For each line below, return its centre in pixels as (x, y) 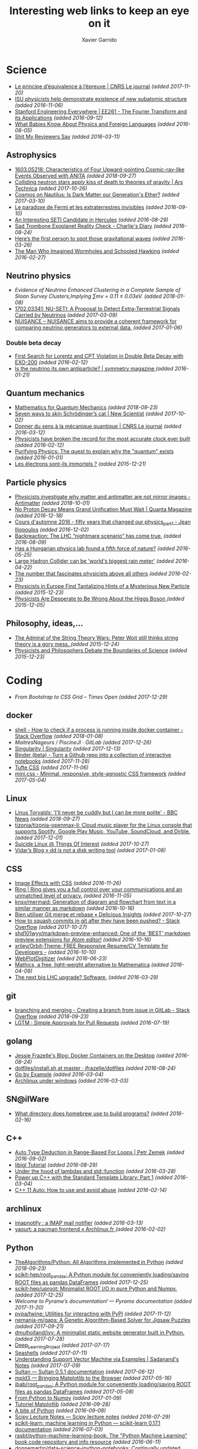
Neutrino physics (38, 276)
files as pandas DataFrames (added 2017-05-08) (74, 1392)
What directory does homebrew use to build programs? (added (91, 1113)
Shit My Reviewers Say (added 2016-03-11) (67, 137)
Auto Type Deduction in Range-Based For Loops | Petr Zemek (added (99, 1152)
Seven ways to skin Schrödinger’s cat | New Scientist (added (89, 414)
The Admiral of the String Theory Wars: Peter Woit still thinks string (96, 638)
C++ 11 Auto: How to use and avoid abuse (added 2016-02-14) (91, 1190)
